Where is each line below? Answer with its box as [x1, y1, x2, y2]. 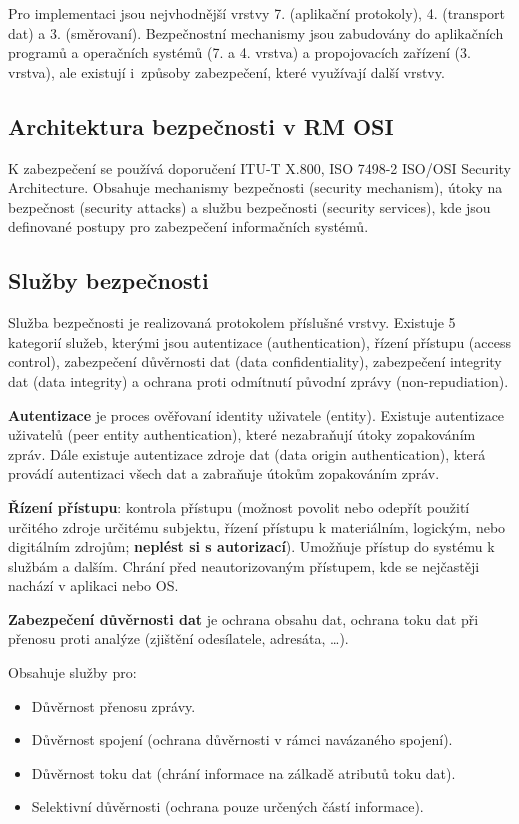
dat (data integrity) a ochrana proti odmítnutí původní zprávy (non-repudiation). [8, 370, 509, 391]
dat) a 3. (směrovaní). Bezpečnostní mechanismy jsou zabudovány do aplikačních [8, 22, 504, 43]
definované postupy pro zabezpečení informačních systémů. [8, 216, 369, 237]
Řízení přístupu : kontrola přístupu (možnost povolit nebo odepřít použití [8, 496, 470, 517]
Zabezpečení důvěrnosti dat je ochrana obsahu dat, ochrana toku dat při [8, 608, 479, 629]
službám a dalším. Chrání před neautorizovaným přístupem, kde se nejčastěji [8, 555, 480, 576]
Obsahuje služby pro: [8, 662, 137, 683]
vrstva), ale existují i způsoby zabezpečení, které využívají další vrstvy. [8, 61, 445, 82]
